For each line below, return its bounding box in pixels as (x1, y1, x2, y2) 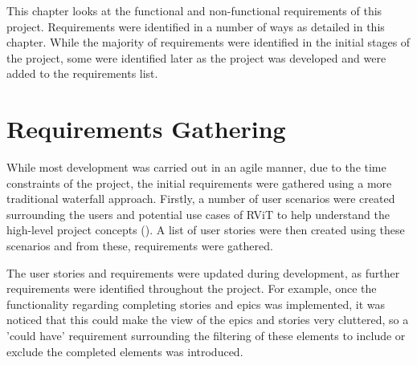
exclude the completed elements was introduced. (6, 343, 243, 359)
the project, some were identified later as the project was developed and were (6, 49, 386, 66)
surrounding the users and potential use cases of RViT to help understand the (6, 205, 390, 222)
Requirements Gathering (6, 112, 286, 145)
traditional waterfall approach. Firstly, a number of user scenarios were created (6, 190, 395, 207)
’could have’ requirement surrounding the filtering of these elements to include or (6, 327, 406, 344)
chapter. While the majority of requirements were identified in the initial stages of (6, 34, 411, 51)
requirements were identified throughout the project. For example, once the (6, 280, 377, 297)
